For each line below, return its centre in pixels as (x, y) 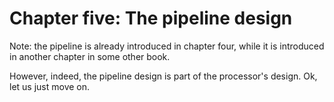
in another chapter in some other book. (90, 56)
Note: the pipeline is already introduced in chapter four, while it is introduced (167, 46)
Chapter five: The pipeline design (151, 18)
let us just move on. (50, 86)
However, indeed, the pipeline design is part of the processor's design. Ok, (163, 76)
